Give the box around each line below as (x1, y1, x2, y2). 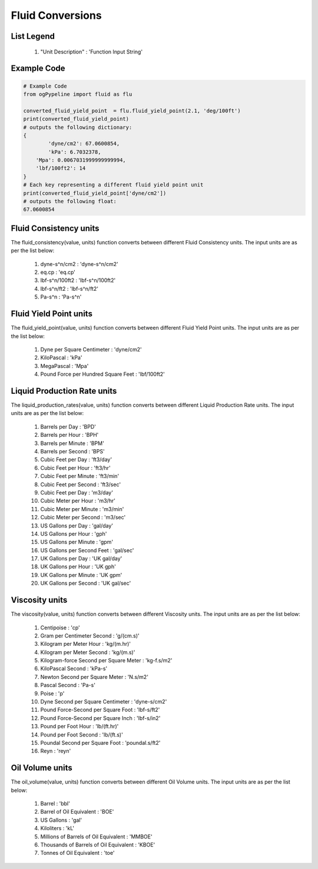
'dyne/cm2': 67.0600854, (48, 140, 120, 147)
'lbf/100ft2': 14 (35, 165, 86, 172)
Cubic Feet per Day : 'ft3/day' (40, 456, 112, 463)
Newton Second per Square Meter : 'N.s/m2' (40, 673, 148, 680)
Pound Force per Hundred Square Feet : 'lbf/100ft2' (40, 371, 165, 378)
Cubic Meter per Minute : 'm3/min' (40, 505, 124, 512)
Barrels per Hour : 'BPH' (40, 432, 99, 439)
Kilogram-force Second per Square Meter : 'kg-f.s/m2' (40, 657, 173, 664)
